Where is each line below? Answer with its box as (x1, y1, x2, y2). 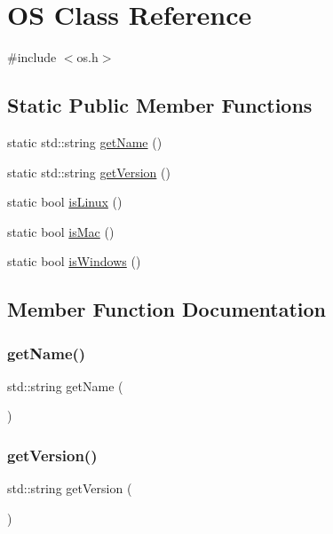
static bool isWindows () (7, 252, 141, 271)
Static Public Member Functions (7, 91, 313, 119)
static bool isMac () (7, 222, 115, 240)
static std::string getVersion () (7, 162, 170, 181)
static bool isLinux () (7, 192, 123, 211)
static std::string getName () (7, 132, 163, 151)
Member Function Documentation (7, 295, 327, 323)
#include (7, 48, 57, 67)
